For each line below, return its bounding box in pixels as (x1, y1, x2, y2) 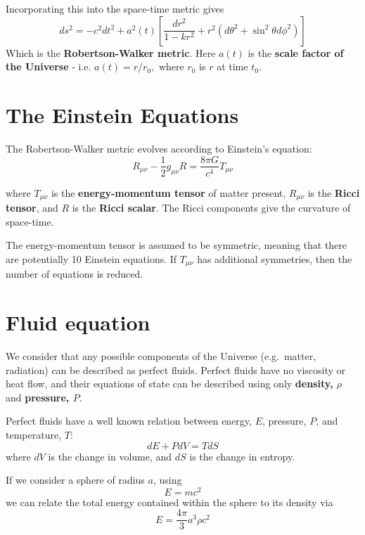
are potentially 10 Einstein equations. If (6, 251, 177, 266)
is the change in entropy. (189, 449, 295, 463)
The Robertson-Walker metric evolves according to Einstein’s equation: (6, 141, 312, 155)
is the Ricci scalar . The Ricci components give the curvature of (72, 200, 351, 215)
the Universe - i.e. (6, 59, 91, 74)
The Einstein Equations (6, 100, 239, 129)
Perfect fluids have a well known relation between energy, (6, 413, 252, 428)
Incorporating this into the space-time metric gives (6, 1, 224, 15)
